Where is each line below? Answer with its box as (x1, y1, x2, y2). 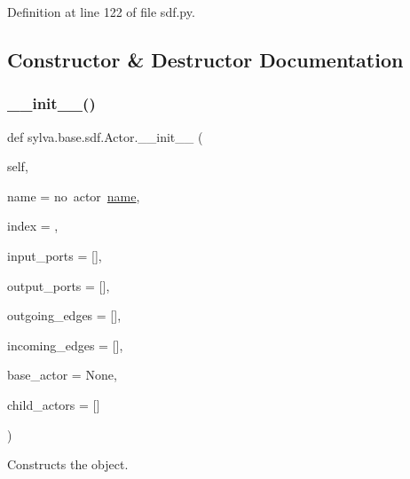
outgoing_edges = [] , (7, 306, 122, 325)
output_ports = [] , (7, 276, 110, 294)
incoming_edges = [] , (7, 335, 123, 354)
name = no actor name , (7, 186, 140, 205)
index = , (7, 216, 59, 235)
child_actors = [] (7, 395, 100, 413)
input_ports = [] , (7, 246, 102, 264)
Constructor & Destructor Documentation (7, 45, 404, 73)
